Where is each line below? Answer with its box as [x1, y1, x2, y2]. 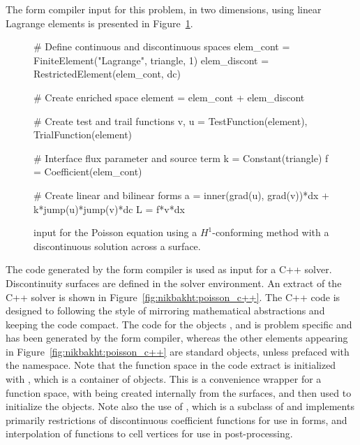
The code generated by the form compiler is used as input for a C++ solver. [6, 262, 332, 277]
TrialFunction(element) [33, 127, 133, 142]
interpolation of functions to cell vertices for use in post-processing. [6, 426, 293, 441]
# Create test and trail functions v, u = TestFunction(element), [33, 113, 308, 128]
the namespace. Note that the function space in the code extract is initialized [6, 358, 336, 372]
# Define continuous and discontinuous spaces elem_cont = [33, 39, 290, 54]
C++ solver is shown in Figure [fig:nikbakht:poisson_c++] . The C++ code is [6, 289, 340, 304]
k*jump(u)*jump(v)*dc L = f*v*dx [33, 201, 185, 216]
